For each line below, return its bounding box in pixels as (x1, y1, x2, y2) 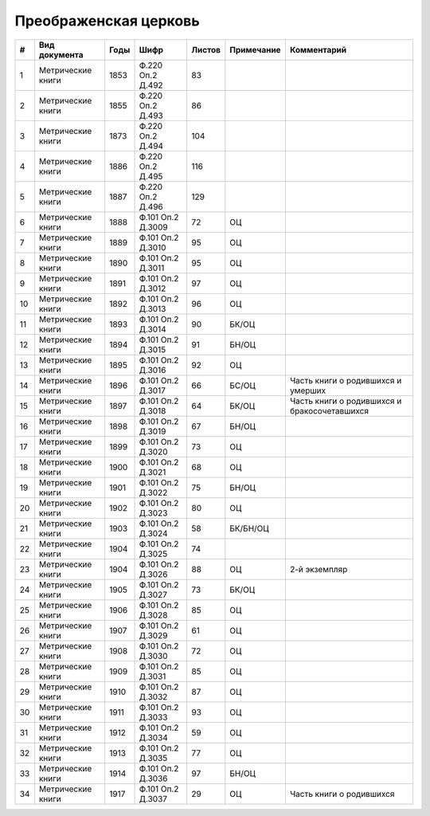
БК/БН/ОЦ (229, 523, 270, 534)
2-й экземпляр (289, 563, 348, 575)
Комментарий (289, 44, 347, 55)
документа (38, 49, 84, 60)
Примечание (229, 44, 282, 55)
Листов (191, 44, 221, 55)
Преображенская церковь (14, 12, 200, 29)
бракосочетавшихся (289, 405, 369, 416)
